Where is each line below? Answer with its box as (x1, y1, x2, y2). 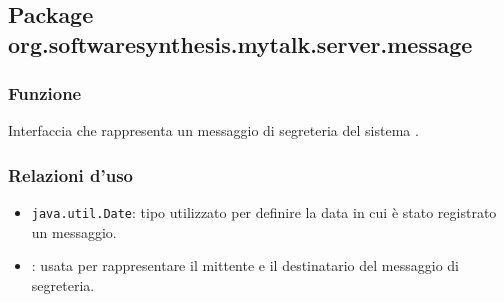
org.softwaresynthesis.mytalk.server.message (8, 28, 473, 59)
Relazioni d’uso (8, 162, 133, 187)
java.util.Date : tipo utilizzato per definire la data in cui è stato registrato (31, 202, 497, 223)
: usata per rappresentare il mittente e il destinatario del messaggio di (31, 255, 459, 276)
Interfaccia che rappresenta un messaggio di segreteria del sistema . (8, 120, 419, 141)
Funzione (8, 81, 82, 106)
